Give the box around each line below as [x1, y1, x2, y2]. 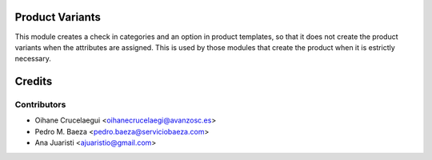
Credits [14, 75, 53, 88]
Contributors [14, 100, 66, 111]
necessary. [14, 54, 52, 64]
